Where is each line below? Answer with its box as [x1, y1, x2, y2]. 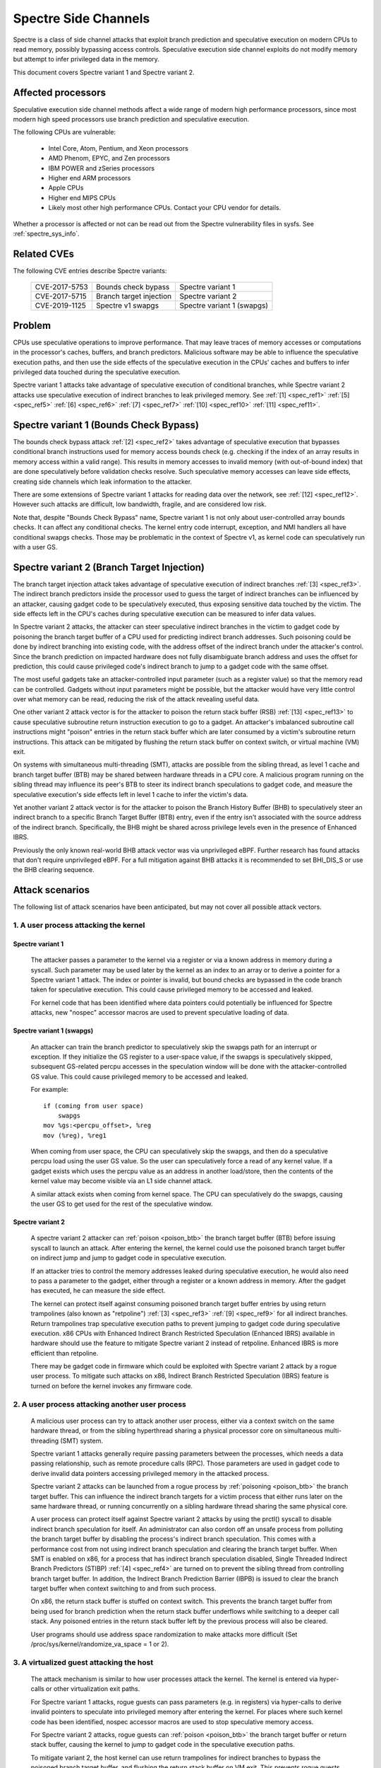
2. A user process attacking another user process [13, 1399, 187, 1409]
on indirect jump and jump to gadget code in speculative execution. [30, 1254, 226, 1262]
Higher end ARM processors [48, 173, 131, 182]
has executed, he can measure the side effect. [30, 1286, 166, 1295]
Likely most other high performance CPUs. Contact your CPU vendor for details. [48, 204, 282, 212]
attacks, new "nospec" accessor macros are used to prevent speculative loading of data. [30, 1008, 289, 1017]
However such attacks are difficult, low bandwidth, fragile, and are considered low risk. [13, 500, 267, 508]
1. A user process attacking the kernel [13, 920, 145, 930]
